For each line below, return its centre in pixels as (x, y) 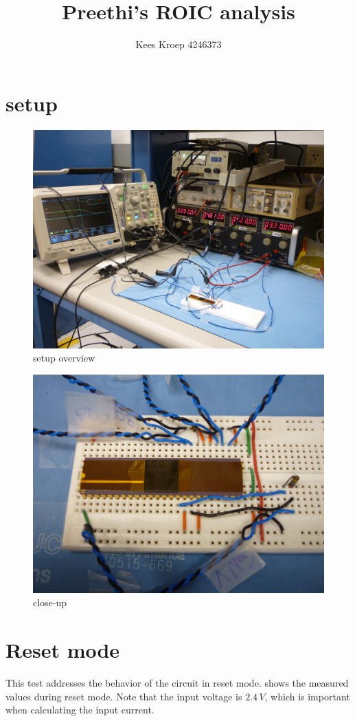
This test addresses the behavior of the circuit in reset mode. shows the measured (177, 683)
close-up (50, 602)
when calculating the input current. (80, 710)
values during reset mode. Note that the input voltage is (124, 696)
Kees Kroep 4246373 (179, 44)
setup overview (64, 358)
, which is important (307, 696)
